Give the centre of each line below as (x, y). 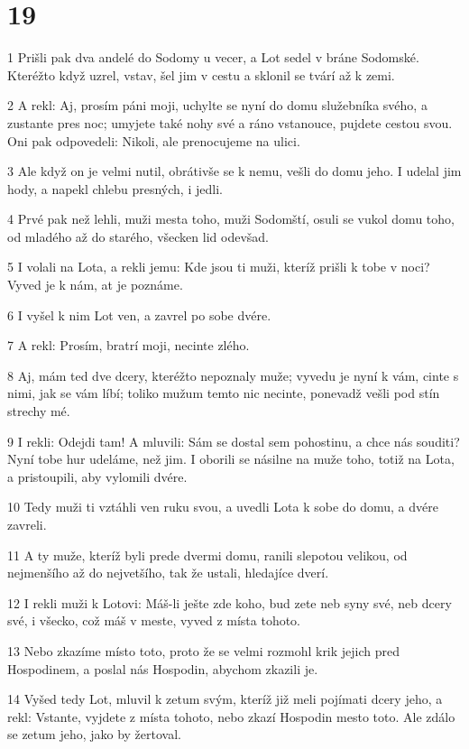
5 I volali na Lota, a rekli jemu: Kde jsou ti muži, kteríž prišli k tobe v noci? (219, 267)
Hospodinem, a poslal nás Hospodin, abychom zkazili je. (163, 668)
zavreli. (27, 524)
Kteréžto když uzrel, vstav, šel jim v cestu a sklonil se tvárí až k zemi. (201, 74)
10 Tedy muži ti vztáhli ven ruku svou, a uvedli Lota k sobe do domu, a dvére (223, 507)
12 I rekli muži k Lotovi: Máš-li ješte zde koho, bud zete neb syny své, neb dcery (230, 602)
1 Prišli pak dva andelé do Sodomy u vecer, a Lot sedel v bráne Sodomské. (213, 57)
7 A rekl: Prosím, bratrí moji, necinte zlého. (129, 345)
